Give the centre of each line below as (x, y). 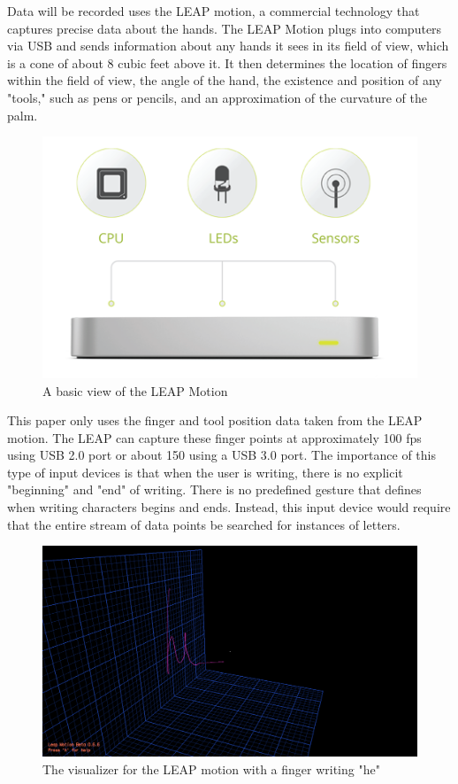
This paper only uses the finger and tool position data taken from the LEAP (215, 420)
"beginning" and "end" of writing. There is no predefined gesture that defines (214, 489)
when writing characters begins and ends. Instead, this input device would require (229, 507)
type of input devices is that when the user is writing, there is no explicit (205, 472)
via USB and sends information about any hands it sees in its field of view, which (228, 46)
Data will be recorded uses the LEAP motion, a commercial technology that (214, 11)
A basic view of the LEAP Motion (135, 390)
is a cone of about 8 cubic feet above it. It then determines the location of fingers (227, 62)
